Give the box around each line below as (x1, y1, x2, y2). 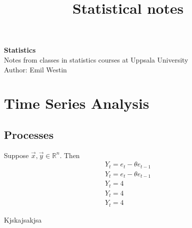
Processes (4, 127, 54, 142)
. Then (60, 150, 80, 160)
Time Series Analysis (4, 93, 149, 113)
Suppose (4, 150, 29, 160)
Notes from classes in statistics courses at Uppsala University (4, 54, 189, 65)
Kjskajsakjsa (4, 214, 42, 225)
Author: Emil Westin (4, 64, 67, 74)
